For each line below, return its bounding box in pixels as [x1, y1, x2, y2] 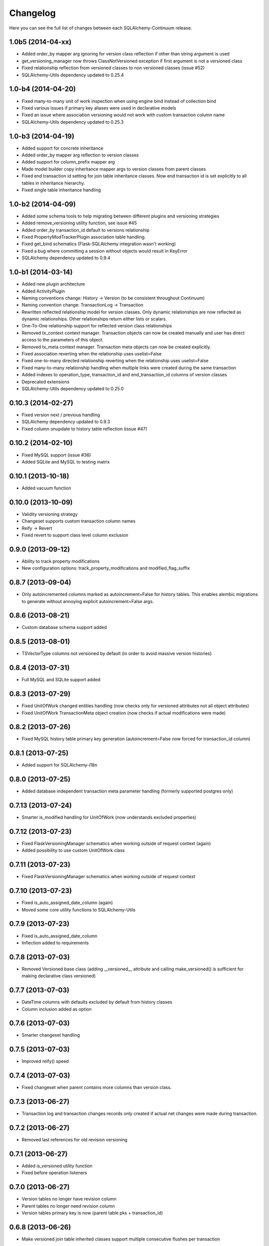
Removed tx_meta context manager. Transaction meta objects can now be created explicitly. [21, 344, 211, 350]
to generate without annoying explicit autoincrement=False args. [21, 598, 154, 604]
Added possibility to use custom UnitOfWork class [21, 847, 125, 853]
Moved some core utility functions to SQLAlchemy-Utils [21, 907, 135, 913]
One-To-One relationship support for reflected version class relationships [21, 323, 172, 329]
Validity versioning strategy [21, 511, 78, 517]
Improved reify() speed [21, 1058, 69, 1064]
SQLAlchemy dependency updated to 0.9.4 [21, 255, 111, 261]
